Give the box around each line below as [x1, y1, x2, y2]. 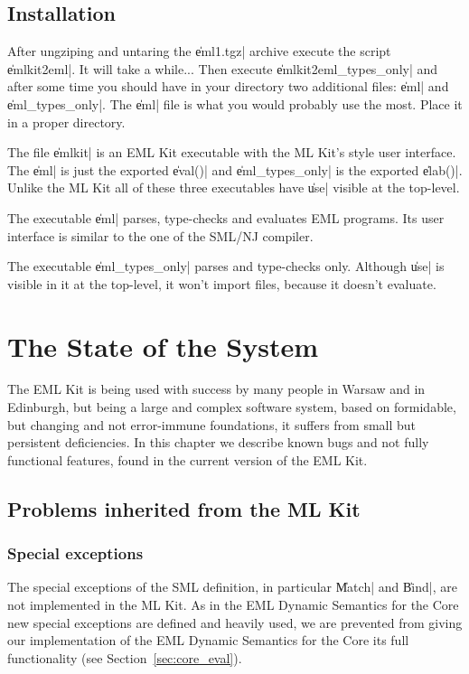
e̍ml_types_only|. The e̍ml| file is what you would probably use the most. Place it [7, 94, 463, 113]
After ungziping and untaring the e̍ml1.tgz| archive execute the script [7, 42, 391, 61]
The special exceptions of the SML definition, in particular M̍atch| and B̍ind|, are [7, 577, 457, 596]
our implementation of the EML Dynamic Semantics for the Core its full [7, 631, 409, 650]
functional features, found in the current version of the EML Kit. [7, 450, 368, 469]
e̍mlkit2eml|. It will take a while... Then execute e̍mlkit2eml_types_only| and [7, 59, 438, 78]
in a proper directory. [7, 112, 126, 131]
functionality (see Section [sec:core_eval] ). [7, 648, 242, 667]
